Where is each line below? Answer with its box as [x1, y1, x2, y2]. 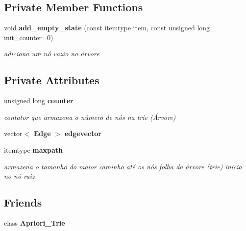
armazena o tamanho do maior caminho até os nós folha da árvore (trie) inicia [4, 161, 242, 171]
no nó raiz [4, 171, 35, 181]
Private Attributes [4, 72, 99, 88]
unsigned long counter [4, 95, 74, 106]
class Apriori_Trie [4, 217, 65, 228]
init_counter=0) [4, 32, 53, 42]
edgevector [64, 128, 101, 139]
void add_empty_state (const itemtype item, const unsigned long [4, 23, 210, 33]
